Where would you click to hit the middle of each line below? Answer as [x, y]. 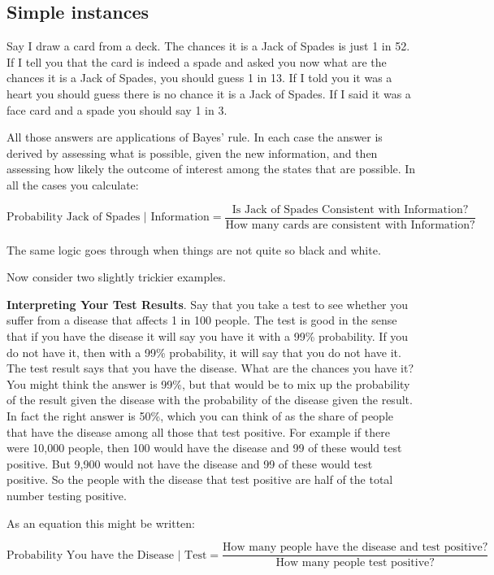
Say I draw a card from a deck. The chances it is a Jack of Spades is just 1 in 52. [208, 46]
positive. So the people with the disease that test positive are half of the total [200, 479]
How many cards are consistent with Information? [350, 225]
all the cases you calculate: [73, 184]
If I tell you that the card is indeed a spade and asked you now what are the [197, 61]
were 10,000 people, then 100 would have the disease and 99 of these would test [204, 448]
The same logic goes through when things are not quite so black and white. [194, 249]
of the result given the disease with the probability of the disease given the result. [210, 400]
